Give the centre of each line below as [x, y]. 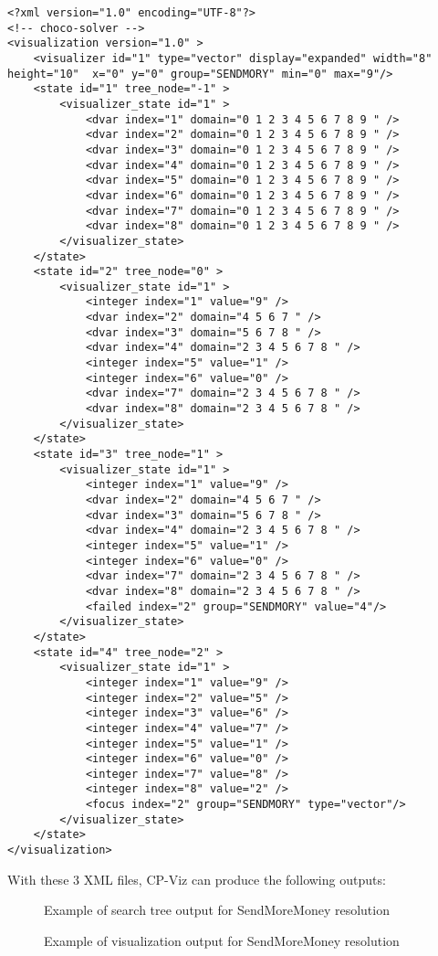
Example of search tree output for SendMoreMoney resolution [217, 910]
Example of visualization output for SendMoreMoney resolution [222, 940]
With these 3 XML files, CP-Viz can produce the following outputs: [197, 879]
